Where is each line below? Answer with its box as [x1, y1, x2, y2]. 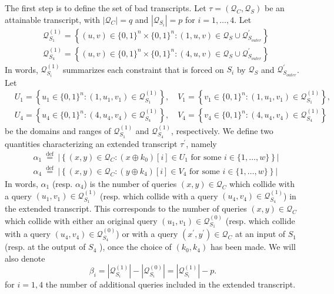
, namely [186, 137, 217, 149]
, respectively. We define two [171, 125, 273, 136]
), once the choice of [99, 240, 172, 253]
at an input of [235, 228, 286, 240]
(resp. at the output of [5, 240, 86, 253]
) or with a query [116, 228, 178, 240]
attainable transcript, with [5, 13, 100, 25]
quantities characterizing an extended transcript [5, 137, 178, 149]
